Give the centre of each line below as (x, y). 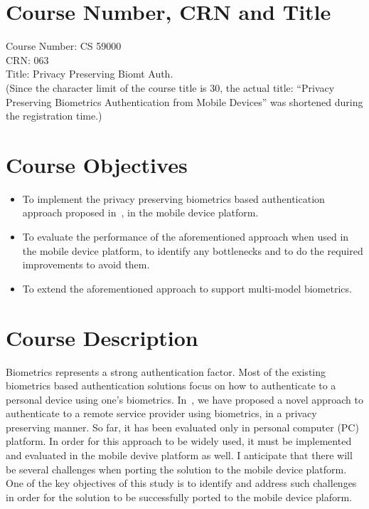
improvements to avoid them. (86, 264)
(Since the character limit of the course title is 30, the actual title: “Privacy (170, 87)
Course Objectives (97, 164)
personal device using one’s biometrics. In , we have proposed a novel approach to (184, 399)
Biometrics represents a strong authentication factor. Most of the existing (166, 371)
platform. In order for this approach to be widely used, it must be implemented (179, 441)
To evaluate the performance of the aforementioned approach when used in (186, 236)
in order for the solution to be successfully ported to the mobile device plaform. (179, 497)
